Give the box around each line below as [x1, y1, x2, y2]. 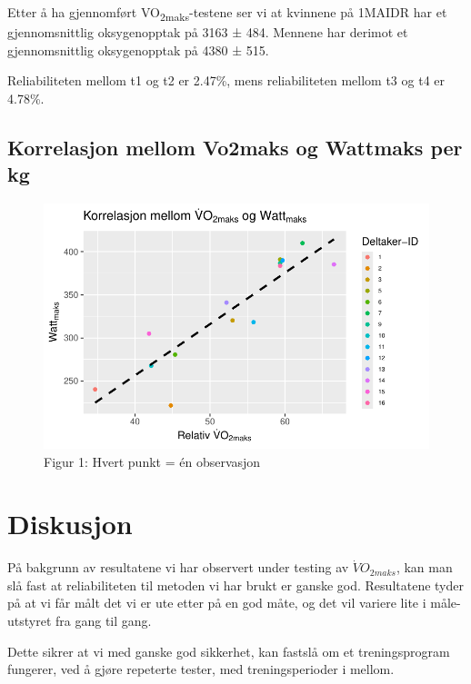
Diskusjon [7, 505, 133, 542]
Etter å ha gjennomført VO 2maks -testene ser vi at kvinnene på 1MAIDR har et [7, 3, 447, 24]
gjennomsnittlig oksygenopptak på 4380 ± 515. [7, 40, 269, 59]
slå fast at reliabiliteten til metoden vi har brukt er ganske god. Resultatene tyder [7, 575, 464, 594]
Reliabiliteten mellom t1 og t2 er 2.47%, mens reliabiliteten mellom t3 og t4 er [7, 71, 445, 90]
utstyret [7, 611, 52, 629]
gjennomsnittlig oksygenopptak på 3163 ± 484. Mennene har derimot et [7, 23, 408, 42]
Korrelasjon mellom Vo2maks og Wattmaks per [7, 133, 463, 161]
